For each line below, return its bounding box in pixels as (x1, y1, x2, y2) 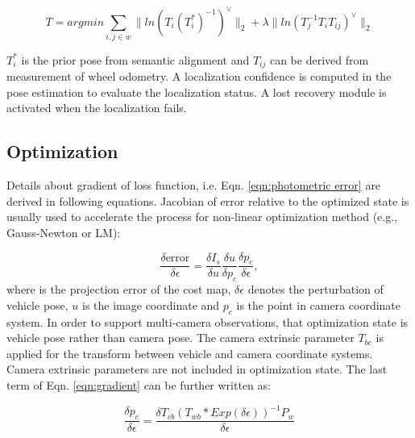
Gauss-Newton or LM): (6, 224, 121, 241)
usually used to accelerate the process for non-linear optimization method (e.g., (6, 208, 398, 225)
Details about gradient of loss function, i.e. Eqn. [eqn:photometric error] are (6, 177, 381, 194)
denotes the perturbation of (247, 281, 384, 298)
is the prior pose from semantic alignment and (21, 51, 250, 68)
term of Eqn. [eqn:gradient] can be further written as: (6, 377, 271, 394)
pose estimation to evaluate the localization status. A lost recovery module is (6, 83, 387, 100)
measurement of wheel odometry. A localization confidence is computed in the (6, 68, 392, 85)
